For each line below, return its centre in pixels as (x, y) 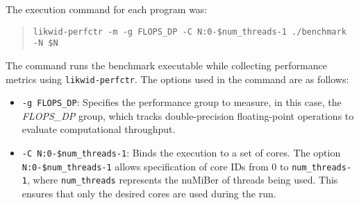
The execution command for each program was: (107, 9)
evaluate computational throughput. (99, 129)
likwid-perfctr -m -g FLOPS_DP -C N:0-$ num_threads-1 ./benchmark (190, 32)
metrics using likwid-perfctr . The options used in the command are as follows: (177, 79)
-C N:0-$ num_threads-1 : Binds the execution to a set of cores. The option (181, 152)
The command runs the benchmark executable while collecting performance (166, 65)
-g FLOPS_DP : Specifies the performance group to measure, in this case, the (182, 102)
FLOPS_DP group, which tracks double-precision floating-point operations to (188, 115)
